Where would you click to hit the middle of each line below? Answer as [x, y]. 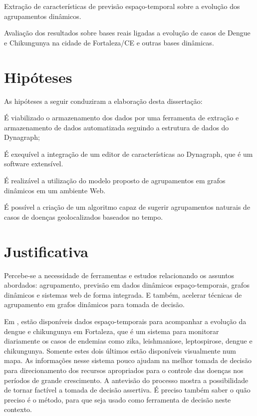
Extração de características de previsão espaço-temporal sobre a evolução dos [122, 6]
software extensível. [34, 164]
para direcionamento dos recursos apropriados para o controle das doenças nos [124, 370]
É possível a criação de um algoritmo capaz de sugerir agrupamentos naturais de [127, 207]
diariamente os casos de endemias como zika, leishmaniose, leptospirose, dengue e [128, 341]
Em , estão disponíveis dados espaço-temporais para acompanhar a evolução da [125, 321]
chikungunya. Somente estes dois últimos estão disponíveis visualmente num [120, 350]
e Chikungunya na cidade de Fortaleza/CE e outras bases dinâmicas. [109, 42]
